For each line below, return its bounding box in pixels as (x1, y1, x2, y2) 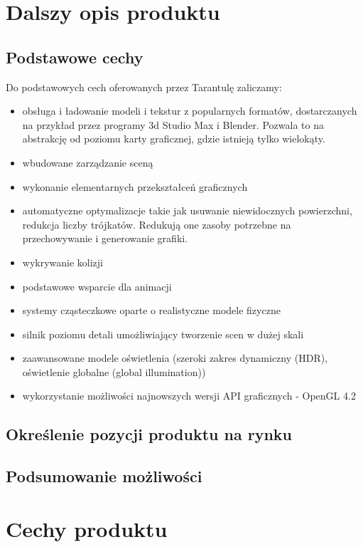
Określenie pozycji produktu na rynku (6, 423, 292, 445)
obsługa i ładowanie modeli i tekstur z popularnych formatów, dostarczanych (22, 103, 357, 118)
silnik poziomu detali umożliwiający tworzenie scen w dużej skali (22, 326, 304, 341)
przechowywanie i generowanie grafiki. (22, 231, 188, 246)
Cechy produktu (6, 514, 168, 543)
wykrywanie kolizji (22, 254, 104, 269)
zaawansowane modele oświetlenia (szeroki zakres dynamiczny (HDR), (22, 350, 328, 365)
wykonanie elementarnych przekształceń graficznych (22, 179, 248, 194)
